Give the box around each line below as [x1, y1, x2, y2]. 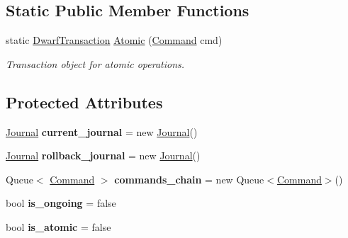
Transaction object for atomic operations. [6, 56, 185, 71]
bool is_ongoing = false [6, 195, 116, 210]
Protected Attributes [6, 91, 163, 113]
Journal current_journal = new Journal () [6, 124, 198, 139]
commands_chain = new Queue [114, 171, 264, 186]
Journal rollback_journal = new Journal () [6, 148, 201, 163]
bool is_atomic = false [6, 219, 111, 234]
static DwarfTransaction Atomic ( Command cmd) [6, 33, 223, 47]
